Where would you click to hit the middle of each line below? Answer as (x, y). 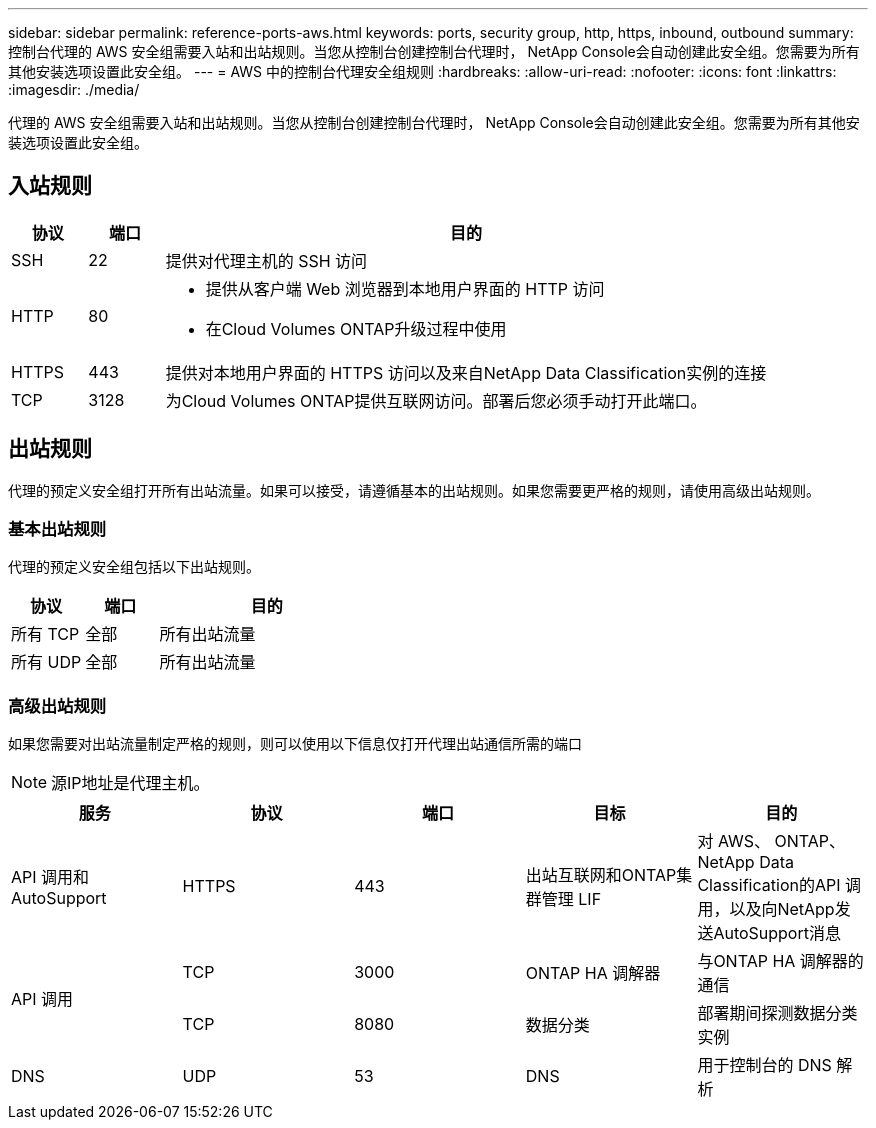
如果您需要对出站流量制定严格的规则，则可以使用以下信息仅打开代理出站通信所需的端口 (295, 744)
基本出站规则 (57, 529)
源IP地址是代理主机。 (130, 783)
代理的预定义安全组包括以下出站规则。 (134, 567)
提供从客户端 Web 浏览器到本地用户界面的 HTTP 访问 (405, 288)
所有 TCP (45, 634)
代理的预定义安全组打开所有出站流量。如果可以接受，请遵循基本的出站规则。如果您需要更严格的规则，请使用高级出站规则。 (414, 490)
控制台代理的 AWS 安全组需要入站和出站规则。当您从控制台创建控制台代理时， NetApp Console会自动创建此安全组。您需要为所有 (434, 51)
